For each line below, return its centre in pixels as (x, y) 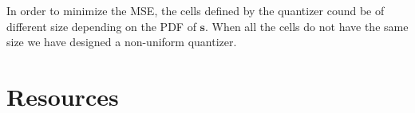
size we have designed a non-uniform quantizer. (122, 42)
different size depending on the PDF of (101, 26)
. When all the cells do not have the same (306, 26)
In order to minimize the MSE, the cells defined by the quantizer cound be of (196, 10)
